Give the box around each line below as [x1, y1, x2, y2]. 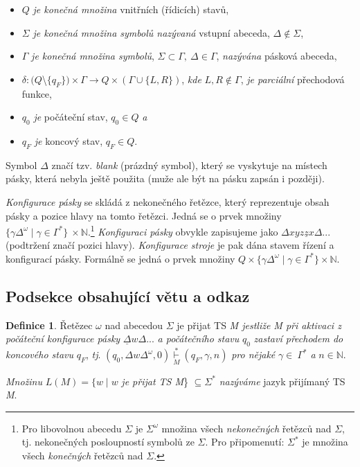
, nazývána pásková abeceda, [216, 49, 337, 63]
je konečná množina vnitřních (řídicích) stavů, [33, 2, 229, 16]
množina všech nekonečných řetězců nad [161, 421, 332, 435]
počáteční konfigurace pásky [6, 331, 120, 346]
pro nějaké [231, 347, 276, 362]
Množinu [6, 373, 42, 388]
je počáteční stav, [33, 109, 108, 124]
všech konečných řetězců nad [21, 448, 143, 462]
